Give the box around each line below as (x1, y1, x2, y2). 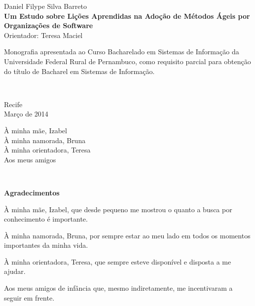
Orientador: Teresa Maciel (4, 30, 83, 40)
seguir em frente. (4, 292, 55, 303)
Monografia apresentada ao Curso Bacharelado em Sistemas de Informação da (4, 46, 239, 57)
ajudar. (4, 266, 26, 276)
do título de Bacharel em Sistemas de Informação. (4, 66, 155, 76)
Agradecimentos (4, 187, 60, 197)
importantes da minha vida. (4, 240, 88, 250)
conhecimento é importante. (4, 214, 88, 224)
